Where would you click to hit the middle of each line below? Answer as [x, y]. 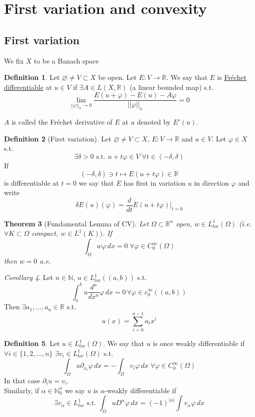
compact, [45, 233]
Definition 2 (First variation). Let [58, 138]
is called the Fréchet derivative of [62, 122]
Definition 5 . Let [32, 343]
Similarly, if [22, 390]
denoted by [154, 122]
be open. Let [117, 77]
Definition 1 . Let [32, 77]
